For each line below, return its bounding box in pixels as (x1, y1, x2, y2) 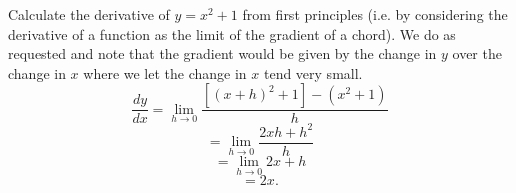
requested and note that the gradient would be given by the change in (8, 43, 437, 64)
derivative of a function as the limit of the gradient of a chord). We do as (8, 23, 456, 44)
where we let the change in (83, 62, 247, 83)
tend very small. (263, 62, 363, 83)
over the (452, 43, 502, 64)
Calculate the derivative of (8, 4, 170, 24)
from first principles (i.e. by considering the (242, 4, 508, 24)
